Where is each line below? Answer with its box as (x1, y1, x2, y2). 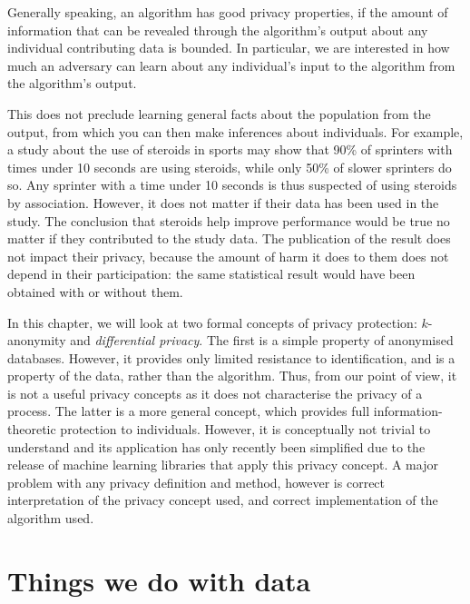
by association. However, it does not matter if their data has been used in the (7, 193, 439, 212)
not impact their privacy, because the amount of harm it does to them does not (7, 246, 449, 265)
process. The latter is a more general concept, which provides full (7, 401, 370, 421)
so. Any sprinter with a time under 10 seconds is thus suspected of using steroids (7, 175, 457, 194)
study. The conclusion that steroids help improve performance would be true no (7, 211, 450, 230)
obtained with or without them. (7, 282, 183, 301)
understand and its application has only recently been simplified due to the (7, 437, 426, 456)
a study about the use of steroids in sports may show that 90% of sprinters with (7, 140, 453, 159)
